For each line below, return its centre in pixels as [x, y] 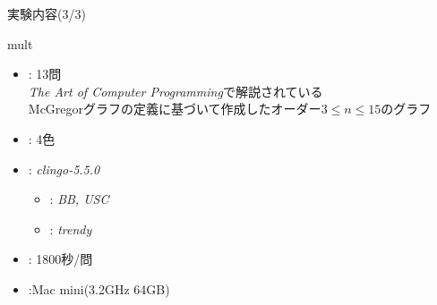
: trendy [71, 229]
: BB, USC [79, 199]
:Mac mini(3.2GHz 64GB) [99, 288]
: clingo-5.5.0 [64, 169]
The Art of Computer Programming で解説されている [176, 91]
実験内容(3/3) [47, 13]
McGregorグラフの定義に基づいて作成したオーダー [175, 109]
